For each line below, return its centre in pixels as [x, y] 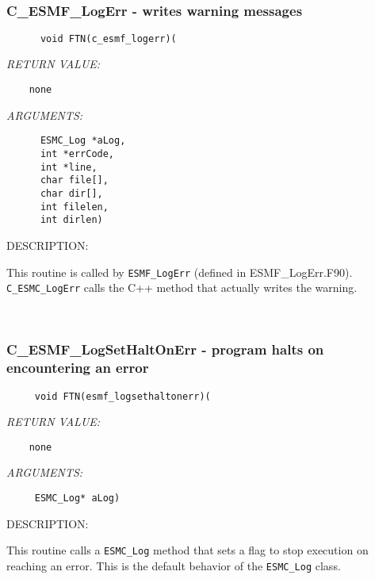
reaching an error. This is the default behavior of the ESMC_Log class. [174, 565]
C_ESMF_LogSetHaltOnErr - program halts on [165, 349]
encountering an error [78, 368]
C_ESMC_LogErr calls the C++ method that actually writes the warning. [182, 288]
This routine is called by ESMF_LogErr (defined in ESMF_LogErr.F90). [180, 272]
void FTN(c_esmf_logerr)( [108, 38]
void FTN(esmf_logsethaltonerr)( [122, 396]
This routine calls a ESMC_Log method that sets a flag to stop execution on [187, 550]
